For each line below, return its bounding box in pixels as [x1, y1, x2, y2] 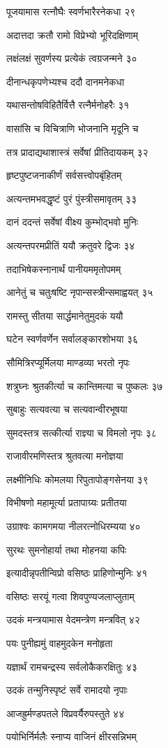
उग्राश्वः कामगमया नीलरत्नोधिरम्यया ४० [6, 519, 141, 533]
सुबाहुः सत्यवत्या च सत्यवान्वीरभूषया [6, 402, 128, 416]
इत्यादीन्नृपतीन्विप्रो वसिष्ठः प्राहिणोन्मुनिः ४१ [6, 566, 148, 580]
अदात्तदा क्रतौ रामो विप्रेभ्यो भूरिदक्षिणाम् [6, 27, 139, 42]
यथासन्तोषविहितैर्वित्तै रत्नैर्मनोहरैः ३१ [6, 98, 130, 112]
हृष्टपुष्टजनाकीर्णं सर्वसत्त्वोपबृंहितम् [6, 168, 122, 182]
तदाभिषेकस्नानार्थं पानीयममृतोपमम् [6, 261, 121, 276]
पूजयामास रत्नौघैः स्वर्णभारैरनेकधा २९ [6, 4, 136, 18]
